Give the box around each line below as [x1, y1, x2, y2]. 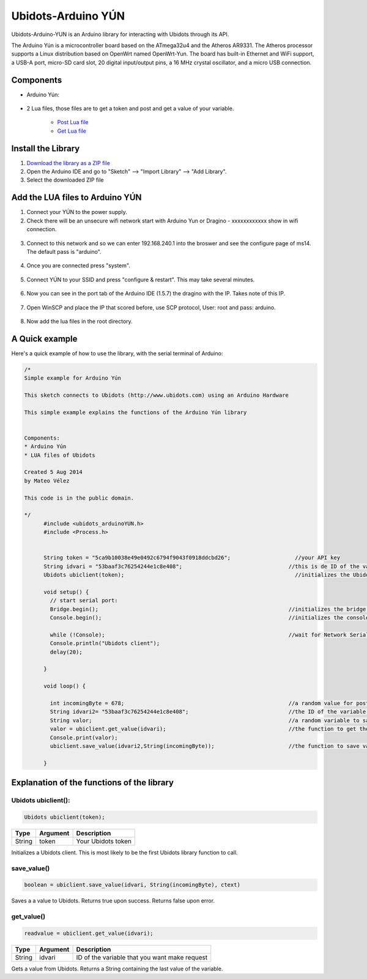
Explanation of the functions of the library [11, 777, 174, 788]
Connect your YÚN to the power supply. [26, 209, 128, 216]
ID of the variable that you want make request [76, 953, 208, 961]
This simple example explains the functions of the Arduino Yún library [24, 408, 247, 416]
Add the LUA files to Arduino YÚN [11, 193, 142, 203]
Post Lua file [57, 119, 89, 126]
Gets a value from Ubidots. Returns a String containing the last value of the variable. [11, 965, 223, 972]
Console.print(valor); [50, 734, 119, 741]
